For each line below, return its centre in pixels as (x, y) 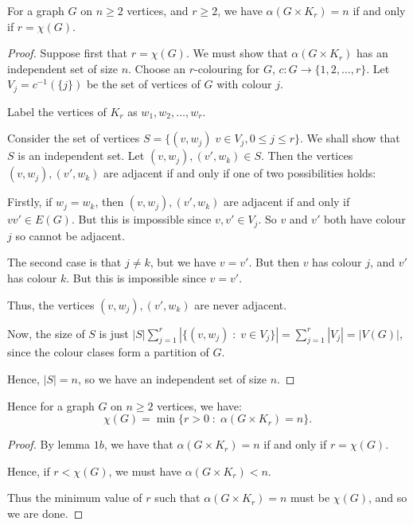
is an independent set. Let (81, 156)
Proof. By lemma (49, 444)
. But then (274, 262)
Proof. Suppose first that (68, 53)
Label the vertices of (57, 111)
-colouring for (227, 68)
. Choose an (157, 68)
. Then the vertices (307, 156)
